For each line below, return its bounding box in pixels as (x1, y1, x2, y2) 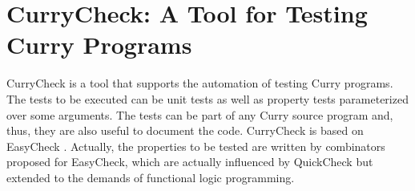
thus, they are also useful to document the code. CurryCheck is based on (6, 122, 364, 139)
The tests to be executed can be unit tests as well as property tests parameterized (6, 90, 409, 107)
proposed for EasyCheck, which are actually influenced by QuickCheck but (6, 153, 373, 170)
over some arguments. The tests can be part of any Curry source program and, (6, 106, 393, 123)
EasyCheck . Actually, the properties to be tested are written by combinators (6, 137, 385, 154)
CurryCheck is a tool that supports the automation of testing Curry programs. (6, 75, 393, 91)
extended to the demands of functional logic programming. (6, 169, 295, 185)
